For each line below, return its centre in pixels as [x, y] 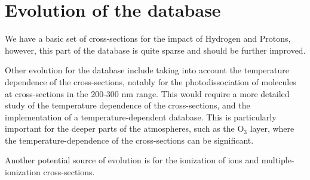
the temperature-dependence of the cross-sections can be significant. [129, 140]
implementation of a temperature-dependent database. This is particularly [141, 117]
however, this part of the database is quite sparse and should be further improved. [155, 50]
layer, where [272, 128]
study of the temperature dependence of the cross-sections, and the [128, 105]
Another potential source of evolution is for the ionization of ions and [132, 160]
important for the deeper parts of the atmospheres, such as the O [125, 128]
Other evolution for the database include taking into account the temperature [147, 70]
